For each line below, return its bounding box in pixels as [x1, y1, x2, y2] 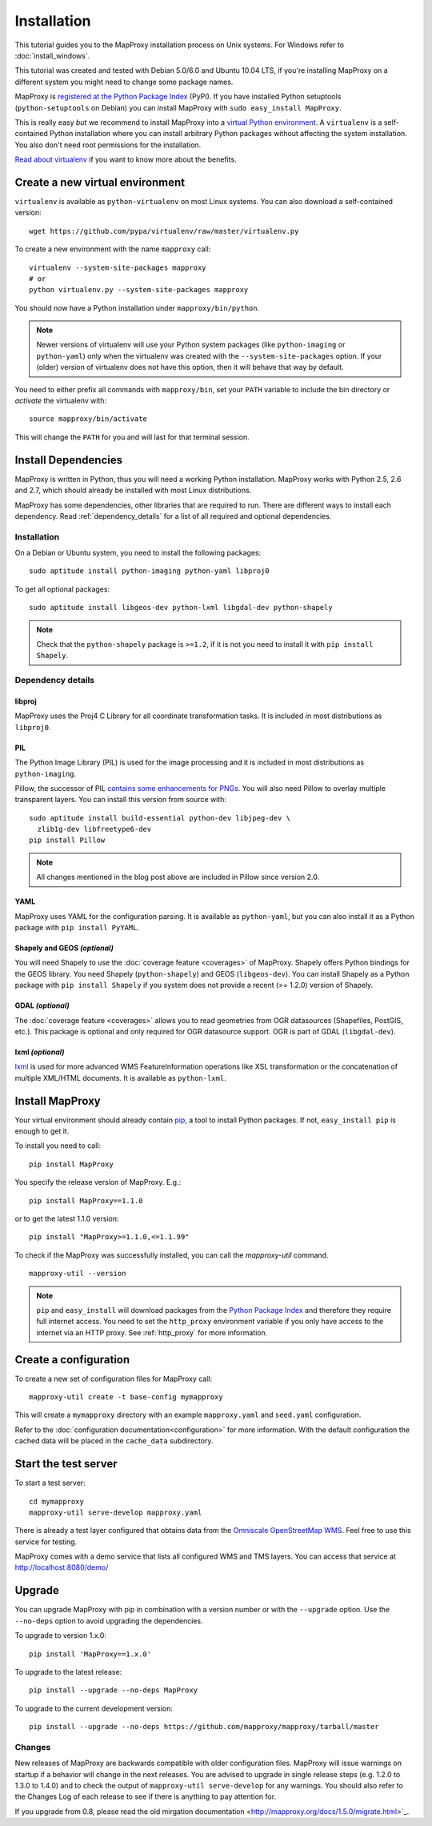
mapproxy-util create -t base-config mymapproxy [29, 1393, 223, 1402]
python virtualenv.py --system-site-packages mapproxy [29, 285, 249, 295]
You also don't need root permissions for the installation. [14, 140, 202, 150]
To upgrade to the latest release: [14, 1667, 122, 1676]
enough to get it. [14, 1126, 70, 1136]
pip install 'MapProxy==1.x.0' [29, 1649, 152, 1659]
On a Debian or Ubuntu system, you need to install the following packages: [14, 548, 262, 558]
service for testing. [14, 1537, 78, 1547]
